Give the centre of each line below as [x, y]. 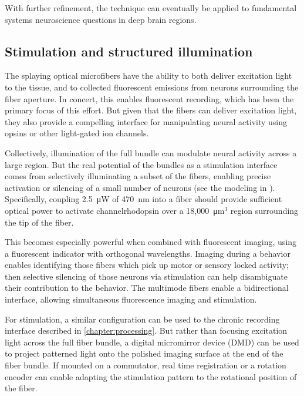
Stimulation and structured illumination [129, 51]
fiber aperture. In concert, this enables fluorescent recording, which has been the [149, 98]
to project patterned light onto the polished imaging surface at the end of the [144, 353]
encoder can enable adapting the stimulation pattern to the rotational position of [151, 376]
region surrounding [264, 210]
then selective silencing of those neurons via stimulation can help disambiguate [146, 276]
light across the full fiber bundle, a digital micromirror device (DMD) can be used [152, 342]
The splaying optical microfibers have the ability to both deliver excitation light [148, 75]
